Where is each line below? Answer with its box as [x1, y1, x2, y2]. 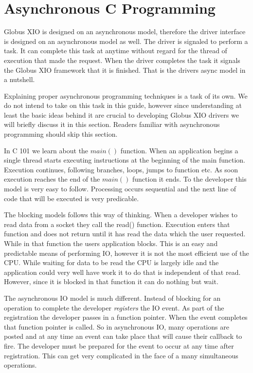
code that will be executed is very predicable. [4, 193, 139, 203]
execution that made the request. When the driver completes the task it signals [4, 55, 240, 65]
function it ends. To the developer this [132, 174, 247, 184]
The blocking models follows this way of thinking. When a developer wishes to [4, 209, 237, 220]
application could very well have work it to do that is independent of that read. [4, 267, 241, 277]
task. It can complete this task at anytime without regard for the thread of [4, 45, 227, 56]
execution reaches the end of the [4, 174, 100, 184]
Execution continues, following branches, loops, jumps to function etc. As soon [4, 164, 238, 174]
